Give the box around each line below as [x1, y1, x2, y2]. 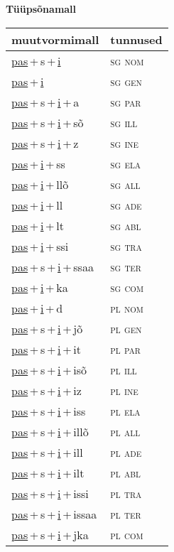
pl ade [110, 443, 142, 460]
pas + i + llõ [11, 175, 69, 193]
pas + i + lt [11, 217, 64, 234]
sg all [110, 175, 141, 193]
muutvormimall [11, 31, 99, 48]
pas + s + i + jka [11, 526, 89, 543]
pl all [110, 423, 141, 440]
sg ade [110, 196, 142, 213]
